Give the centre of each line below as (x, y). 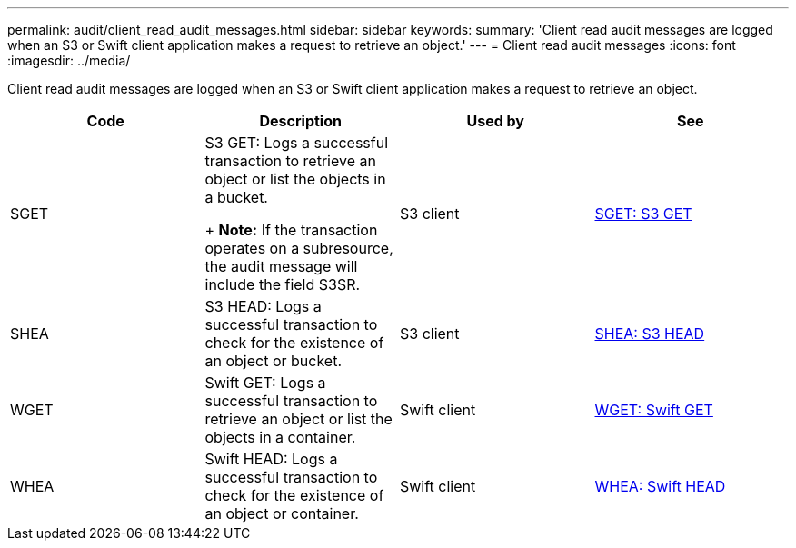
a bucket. (236, 197)
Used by (495, 121)
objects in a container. (280, 437)
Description (300, 121)
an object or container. (282, 513)
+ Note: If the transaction (291, 230)
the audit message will (281, 266)
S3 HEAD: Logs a (263, 306)
